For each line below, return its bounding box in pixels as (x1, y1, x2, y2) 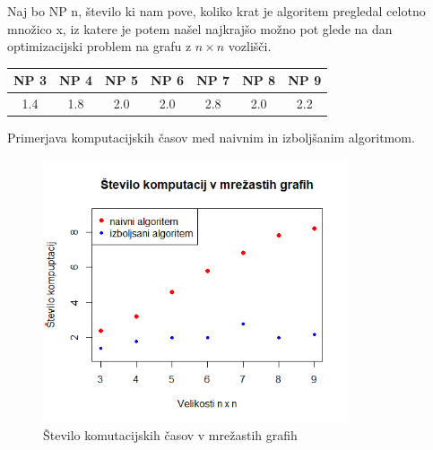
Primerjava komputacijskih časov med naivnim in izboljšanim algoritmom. (7, 128, 415, 147)
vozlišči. (228, 37, 272, 56)
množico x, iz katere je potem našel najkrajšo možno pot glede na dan (7, 19, 393, 38)
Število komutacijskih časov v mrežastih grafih (43, 425, 298, 444)
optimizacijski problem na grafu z (7, 37, 192, 56)
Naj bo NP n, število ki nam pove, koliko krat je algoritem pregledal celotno (7, 2, 426, 20)
